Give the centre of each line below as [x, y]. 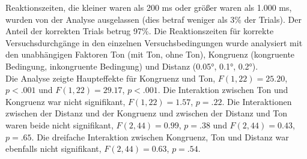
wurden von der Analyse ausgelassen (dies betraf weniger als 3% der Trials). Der [153, 19]
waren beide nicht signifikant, [59, 124]
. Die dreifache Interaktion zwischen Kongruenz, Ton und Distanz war [160, 136]
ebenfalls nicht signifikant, [53, 148]
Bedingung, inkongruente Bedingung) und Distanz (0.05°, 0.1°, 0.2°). [132, 66]
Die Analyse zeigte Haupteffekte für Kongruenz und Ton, [111, 78]
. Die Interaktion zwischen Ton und [223, 90]
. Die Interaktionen [257, 101]
